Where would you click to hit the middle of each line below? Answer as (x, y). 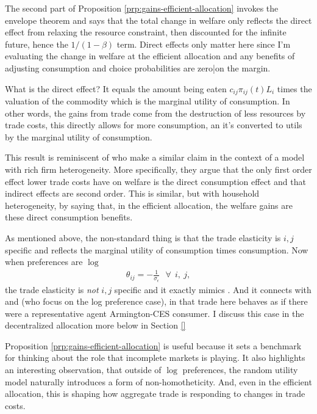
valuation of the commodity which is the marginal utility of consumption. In (148, 101)
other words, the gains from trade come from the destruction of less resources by (155, 113)
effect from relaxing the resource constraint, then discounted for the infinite (146, 32)
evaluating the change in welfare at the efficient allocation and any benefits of (150, 56)
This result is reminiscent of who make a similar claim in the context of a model (155, 157)
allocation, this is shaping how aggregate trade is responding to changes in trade (155, 394)
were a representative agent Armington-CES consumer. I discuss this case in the (155, 313)
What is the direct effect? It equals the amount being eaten (116, 88)
